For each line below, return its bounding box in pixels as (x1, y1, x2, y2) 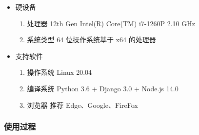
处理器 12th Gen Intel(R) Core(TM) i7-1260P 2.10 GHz (27, 18, 195, 28)
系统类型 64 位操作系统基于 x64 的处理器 (27, 34, 156, 45)
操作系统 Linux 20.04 (27, 67, 92, 77)
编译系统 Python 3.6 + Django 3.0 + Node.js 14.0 (27, 83, 179, 93)
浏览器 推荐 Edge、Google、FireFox (27, 100, 138, 110)
